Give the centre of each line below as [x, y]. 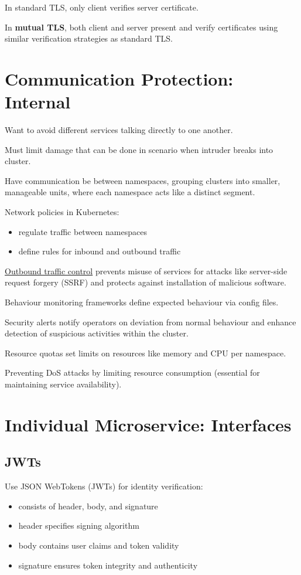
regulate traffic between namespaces [83, 231]
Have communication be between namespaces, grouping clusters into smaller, [143, 180]
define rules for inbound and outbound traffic [100, 251]
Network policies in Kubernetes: [62, 212]
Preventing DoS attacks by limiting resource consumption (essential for [132, 372]
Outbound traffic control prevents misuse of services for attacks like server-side [146, 271]
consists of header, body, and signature [88, 506]
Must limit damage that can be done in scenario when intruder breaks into [139, 149]
